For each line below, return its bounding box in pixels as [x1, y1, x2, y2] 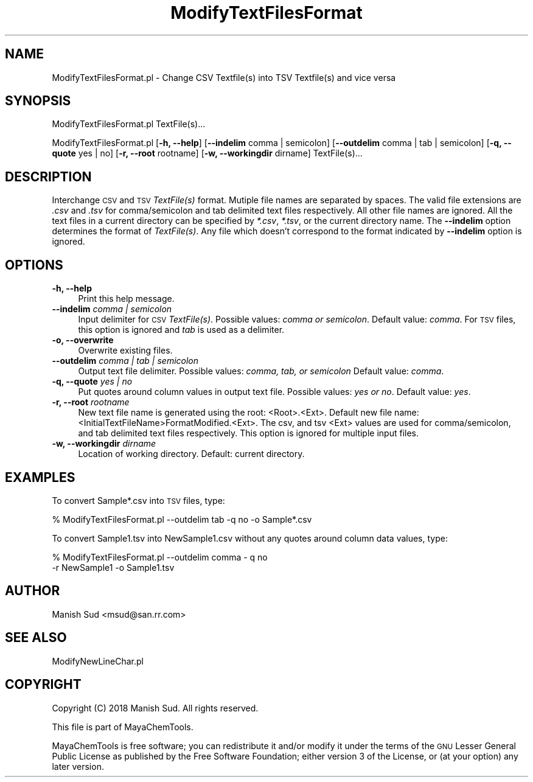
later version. [52, 761, 104, 772]
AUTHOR [5, 583, 60, 599]
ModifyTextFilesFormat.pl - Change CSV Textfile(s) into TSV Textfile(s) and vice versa [52, 72, 396, 83]
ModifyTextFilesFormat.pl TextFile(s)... [52, 119, 206, 130]
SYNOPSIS [5, 93, 71, 109]
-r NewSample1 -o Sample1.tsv [52, 562, 175, 573]
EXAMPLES [5, 469, 75, 485]
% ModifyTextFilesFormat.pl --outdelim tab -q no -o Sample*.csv [52, 514, 312, 525]
